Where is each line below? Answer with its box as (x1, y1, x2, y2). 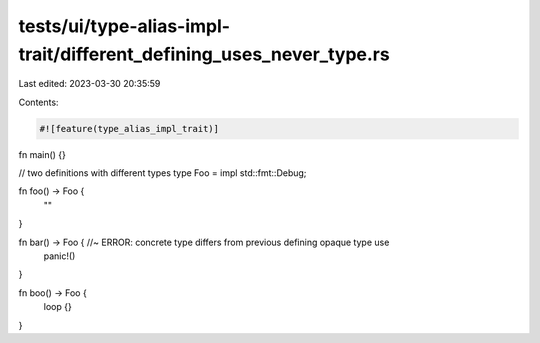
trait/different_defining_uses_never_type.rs (18, 43, 390, 65)
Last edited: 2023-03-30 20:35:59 (18, 78, 161, 90)
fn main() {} (18, 148, 67, 160)
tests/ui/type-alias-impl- (18, 15, 230, 37)
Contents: (18, 96, 59, 108)
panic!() (43, 250, 76, 262)
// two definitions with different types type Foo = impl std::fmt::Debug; (18, 167, 307, 179)
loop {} (43, 301, 72, 313)
